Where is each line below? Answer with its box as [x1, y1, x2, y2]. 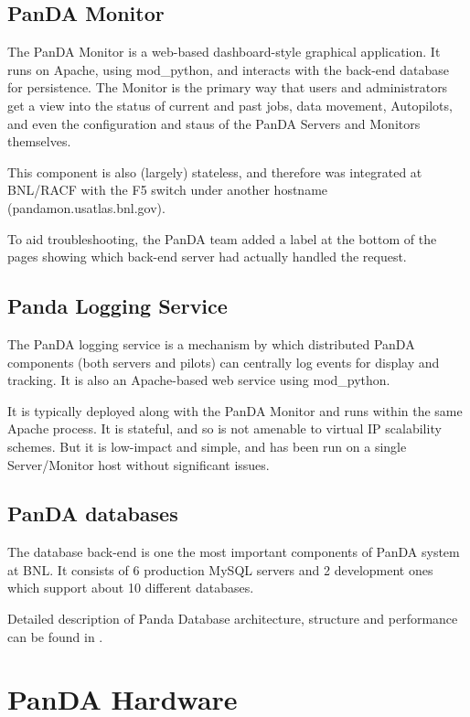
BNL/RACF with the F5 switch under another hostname [7, 180, 328, 199]
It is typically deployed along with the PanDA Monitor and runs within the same [7, 401, 463, 420]
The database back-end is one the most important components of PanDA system [7, 542, 460, 562]
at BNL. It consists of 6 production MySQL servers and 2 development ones [7, 560, 433, 579]
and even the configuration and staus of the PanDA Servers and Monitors [7, 113, 421, 133]
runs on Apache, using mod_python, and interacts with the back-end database [7, 59, 450, 79]
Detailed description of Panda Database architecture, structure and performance [7, 609, 458, 628]
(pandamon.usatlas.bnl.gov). [7, 198, 166, 217]
